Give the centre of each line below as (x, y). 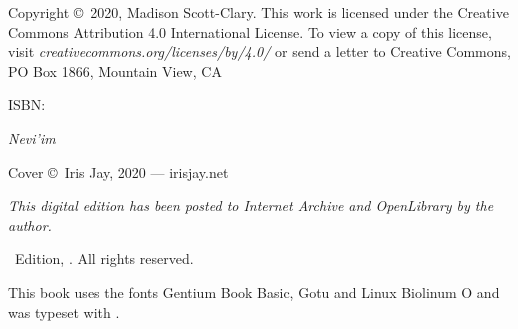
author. (30, 224)
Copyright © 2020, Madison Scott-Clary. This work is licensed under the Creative (258, 12)
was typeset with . (64, 311)
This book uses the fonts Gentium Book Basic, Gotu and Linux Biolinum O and (254, 291)
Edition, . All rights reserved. (104, 258)
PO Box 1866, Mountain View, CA (115, 70)
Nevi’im (32, 137)
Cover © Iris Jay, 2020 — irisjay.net (118, 171)
